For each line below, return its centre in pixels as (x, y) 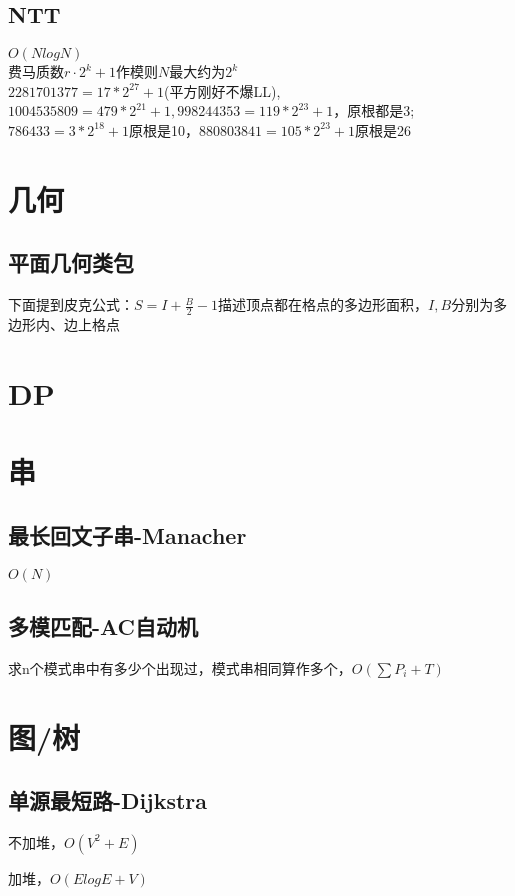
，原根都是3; (374, 110)
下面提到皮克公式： (71, 304)
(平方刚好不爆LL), (222, 90)
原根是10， (164, 129)
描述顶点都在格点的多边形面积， (323, 304)
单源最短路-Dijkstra (107, 800)
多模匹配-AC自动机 (103, 625)
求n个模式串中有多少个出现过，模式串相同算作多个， (180, 667)
